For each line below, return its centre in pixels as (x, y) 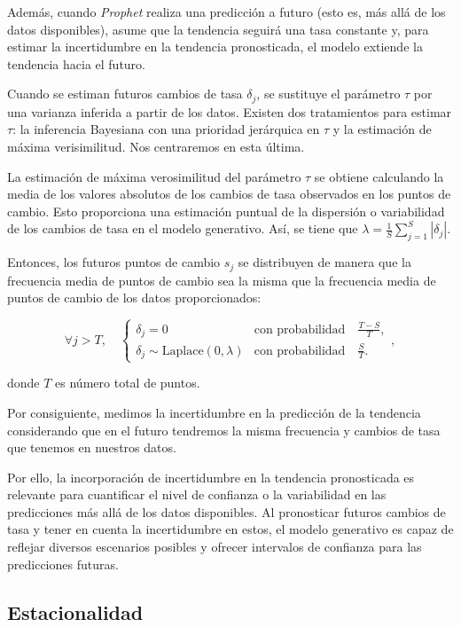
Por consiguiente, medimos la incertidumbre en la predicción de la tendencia (214, 412)
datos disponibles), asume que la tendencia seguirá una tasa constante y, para (218, 29)
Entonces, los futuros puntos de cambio (114, 262)
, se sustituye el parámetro (328, 94)
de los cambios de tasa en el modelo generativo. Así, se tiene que (183, 228)
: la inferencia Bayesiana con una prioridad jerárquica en (166, 129)
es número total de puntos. (128, 383)
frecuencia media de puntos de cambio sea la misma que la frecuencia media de (222, 280)
